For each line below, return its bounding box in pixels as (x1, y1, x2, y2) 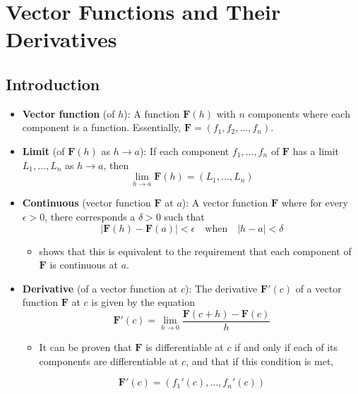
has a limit (292, 143, 340, 158)
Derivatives (6, 25, 117, 54)
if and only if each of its (234, 339, 338, 354)
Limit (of (22, 143, 65, 158)
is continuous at (49, 257, 118, 272)
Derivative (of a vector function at (22, 281, 178, 295)
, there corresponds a (44, 209, 136, 223)
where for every (281, 195, 348, 210)
